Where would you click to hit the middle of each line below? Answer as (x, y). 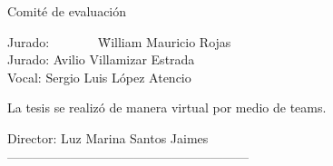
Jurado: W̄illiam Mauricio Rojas (119, 41)
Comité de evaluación (67, 11)
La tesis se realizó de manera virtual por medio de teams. (167, 107)
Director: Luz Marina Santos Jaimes (108, 137)
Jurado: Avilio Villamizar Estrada (101, 59)
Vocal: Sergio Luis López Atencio (99, 77)
